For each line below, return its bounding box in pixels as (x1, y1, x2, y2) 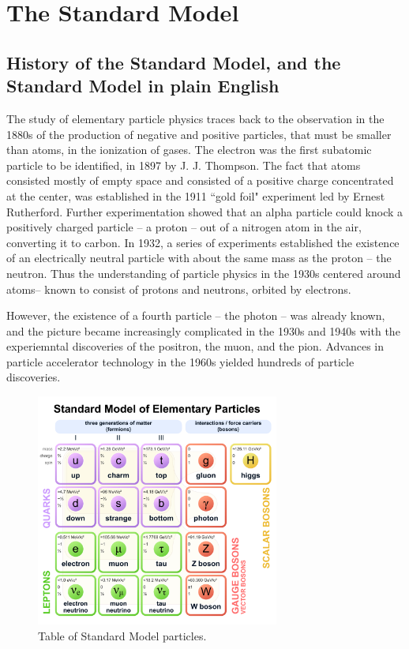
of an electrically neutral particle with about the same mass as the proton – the (6, 249, 392, 266)
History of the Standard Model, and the (6, 50, 341, 74)
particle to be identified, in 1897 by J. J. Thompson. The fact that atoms (6, 156, 361, 173)
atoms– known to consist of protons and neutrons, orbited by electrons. (6, 280, 351, 297)
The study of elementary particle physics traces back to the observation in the (6, 110, 385, 126)
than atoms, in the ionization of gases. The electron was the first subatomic (6, 141, 372, 158)
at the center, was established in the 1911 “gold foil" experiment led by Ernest (6, 187, 385, 204)
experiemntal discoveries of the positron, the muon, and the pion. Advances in (6, 338, 384, 355)
